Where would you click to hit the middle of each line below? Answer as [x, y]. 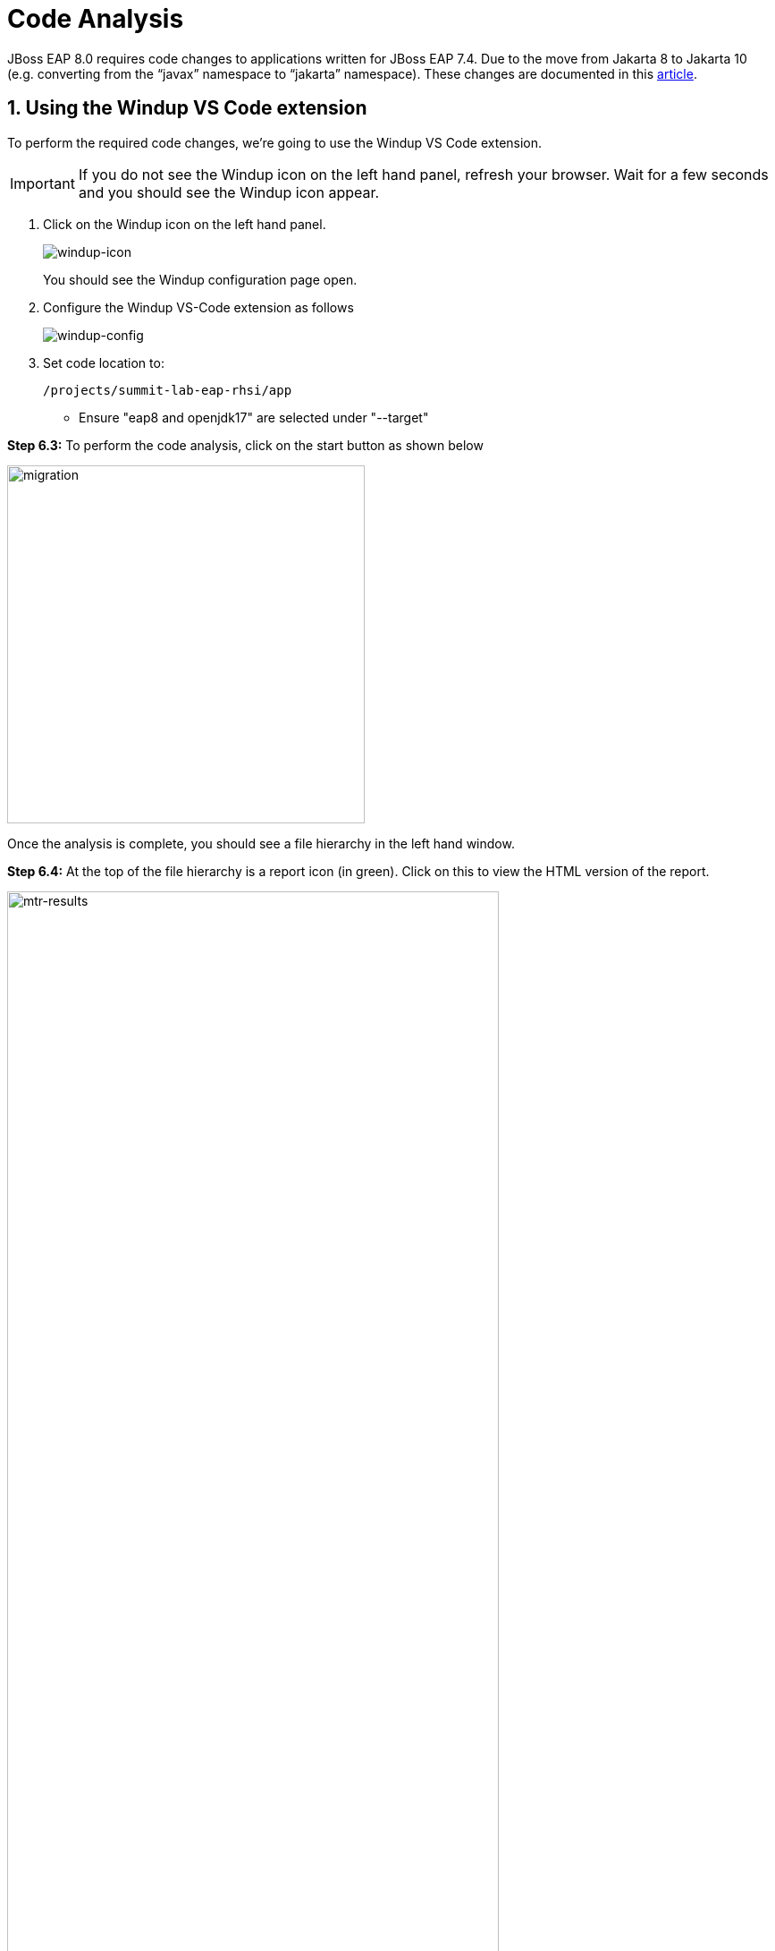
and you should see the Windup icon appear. [229, 192]
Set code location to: [104, 362]
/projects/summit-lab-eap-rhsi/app [168, 390]
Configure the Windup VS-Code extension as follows [198, 307]
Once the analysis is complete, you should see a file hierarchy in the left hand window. [261, 843]
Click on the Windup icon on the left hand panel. [185, 224]
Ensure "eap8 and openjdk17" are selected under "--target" [254, 417]
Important [42, 183]
